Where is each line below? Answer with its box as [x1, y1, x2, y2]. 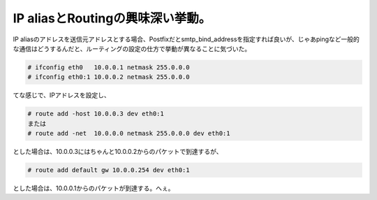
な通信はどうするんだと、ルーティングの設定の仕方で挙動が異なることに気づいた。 [13, 44, 251, 52]
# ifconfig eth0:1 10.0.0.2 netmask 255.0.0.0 [27, 73, 190, 81]
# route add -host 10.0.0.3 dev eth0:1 [27, 110, 164, 118]
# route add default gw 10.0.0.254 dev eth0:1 [27, 166, 190, 174]
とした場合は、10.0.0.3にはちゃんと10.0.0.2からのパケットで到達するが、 [13, 148, 223, 156]
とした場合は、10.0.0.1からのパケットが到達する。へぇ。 [13, 184, 175, 192]
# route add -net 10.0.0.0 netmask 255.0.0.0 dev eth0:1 [27, 129, 230, 138]
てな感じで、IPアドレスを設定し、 [13, 91, 111, 99]
